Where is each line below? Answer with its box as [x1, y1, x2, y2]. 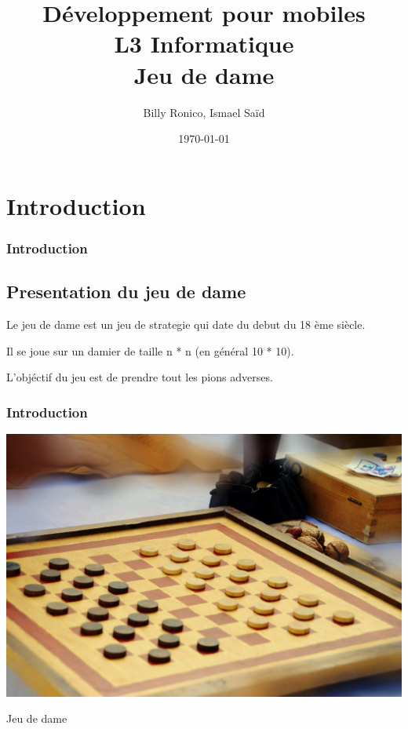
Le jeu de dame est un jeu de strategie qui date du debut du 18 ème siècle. [6, 315, 366, 332]
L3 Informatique [114, 27, 294, 60]
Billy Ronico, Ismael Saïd [143, 104, 265, 120]
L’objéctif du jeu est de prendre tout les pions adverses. [6, 369, 273, 385]
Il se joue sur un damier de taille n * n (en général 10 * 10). [6, 342, 294, 359]
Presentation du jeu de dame [6, 279, 246, 304]
